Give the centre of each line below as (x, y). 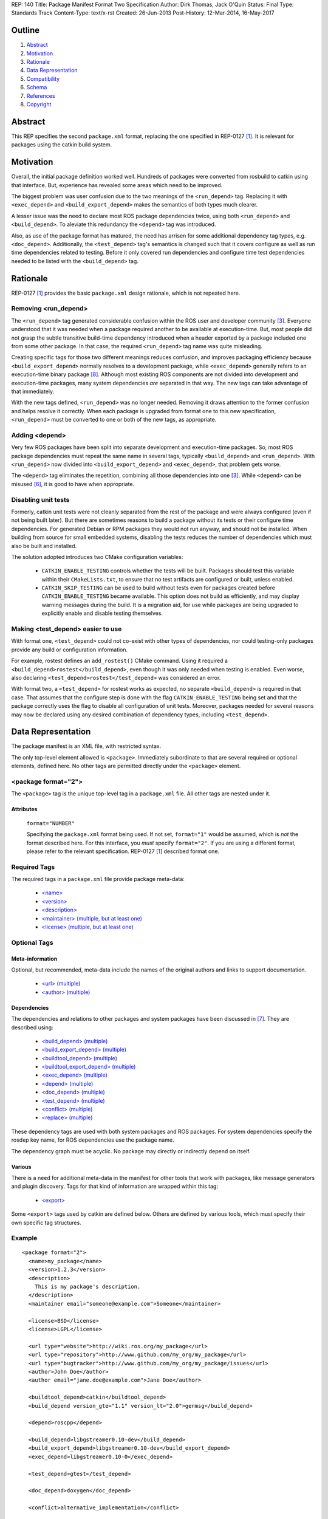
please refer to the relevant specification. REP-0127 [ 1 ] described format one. (123, 851)
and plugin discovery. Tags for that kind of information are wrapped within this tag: (115, 1186)
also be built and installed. (44, 546)
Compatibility (43, 78)
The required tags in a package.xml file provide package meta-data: (98, 879)
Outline (25, 30)
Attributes (24, 809)
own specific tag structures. (46, 1222)
